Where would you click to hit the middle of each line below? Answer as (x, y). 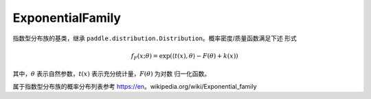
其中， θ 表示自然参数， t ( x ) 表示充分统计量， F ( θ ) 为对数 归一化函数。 (112, 74)
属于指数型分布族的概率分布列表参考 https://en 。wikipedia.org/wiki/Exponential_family (135, 86)
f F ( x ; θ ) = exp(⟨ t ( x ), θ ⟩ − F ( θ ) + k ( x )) (184, 57)
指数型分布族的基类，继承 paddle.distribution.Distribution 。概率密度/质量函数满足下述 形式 (155, 38)
